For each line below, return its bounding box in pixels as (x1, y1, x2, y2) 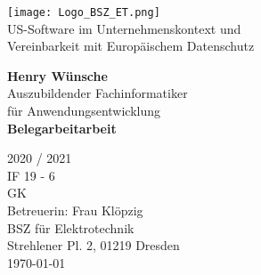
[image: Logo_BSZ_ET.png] (7, 6, 160, 19)
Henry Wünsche (7, 66, 108, 85)
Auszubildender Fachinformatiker (7, 84, 188, 102)
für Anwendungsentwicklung (7, 101, 161, 120)
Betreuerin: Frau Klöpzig (7, 201, 143, 219)
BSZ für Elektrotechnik (7, 218, 135, 237)
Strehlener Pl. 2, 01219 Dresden (7, 236, 180, 255)
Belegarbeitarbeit (7, 118, 117, 137)
